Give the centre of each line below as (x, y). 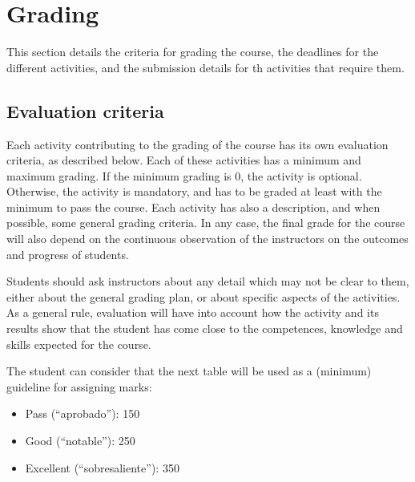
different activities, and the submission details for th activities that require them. (205, 67)
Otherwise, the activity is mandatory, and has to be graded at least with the (194, 191)
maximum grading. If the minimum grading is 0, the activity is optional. (184, 175)
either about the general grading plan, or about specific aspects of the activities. (203, 296)
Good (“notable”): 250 (80, 441)
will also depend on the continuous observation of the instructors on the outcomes (207, 239)
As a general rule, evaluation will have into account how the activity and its (193, 312)
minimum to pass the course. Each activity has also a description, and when (193, 207)
